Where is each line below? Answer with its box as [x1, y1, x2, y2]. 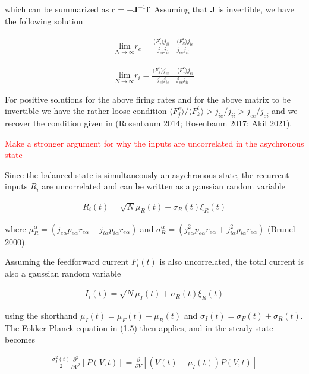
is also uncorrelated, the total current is [159, 255, 304, 268]
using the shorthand [5, 309, 78, 321]
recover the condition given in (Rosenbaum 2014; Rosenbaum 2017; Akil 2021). [5, 116, 292, 129]
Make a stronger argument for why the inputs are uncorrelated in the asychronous [5, 137, 304, 149]
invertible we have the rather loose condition [5, 104, 167, 117]
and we [272, 104, 298, 117]
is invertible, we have [217, 3, 294, 15]
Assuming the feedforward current [5, 255, 129, 268]
